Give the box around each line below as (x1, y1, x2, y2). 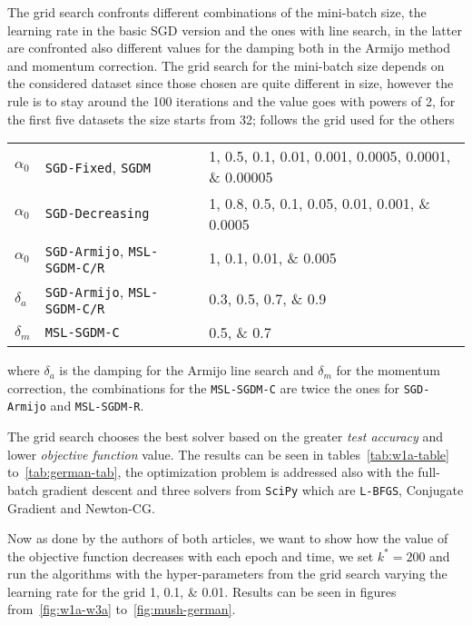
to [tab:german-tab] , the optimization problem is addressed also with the (7, 462, 414, 481)
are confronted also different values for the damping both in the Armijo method (7, 38, 451, 57)
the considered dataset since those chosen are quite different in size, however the (7, 74, 454, 93)
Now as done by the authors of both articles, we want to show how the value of (7, 529, 448, 548)
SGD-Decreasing (44, 206, 150, 222)
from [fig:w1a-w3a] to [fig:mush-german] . (7, 600, 236, 619)
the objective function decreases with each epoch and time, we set (7, 546, 374, 565)
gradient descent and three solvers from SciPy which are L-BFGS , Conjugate (42, 480, 464, 499)
